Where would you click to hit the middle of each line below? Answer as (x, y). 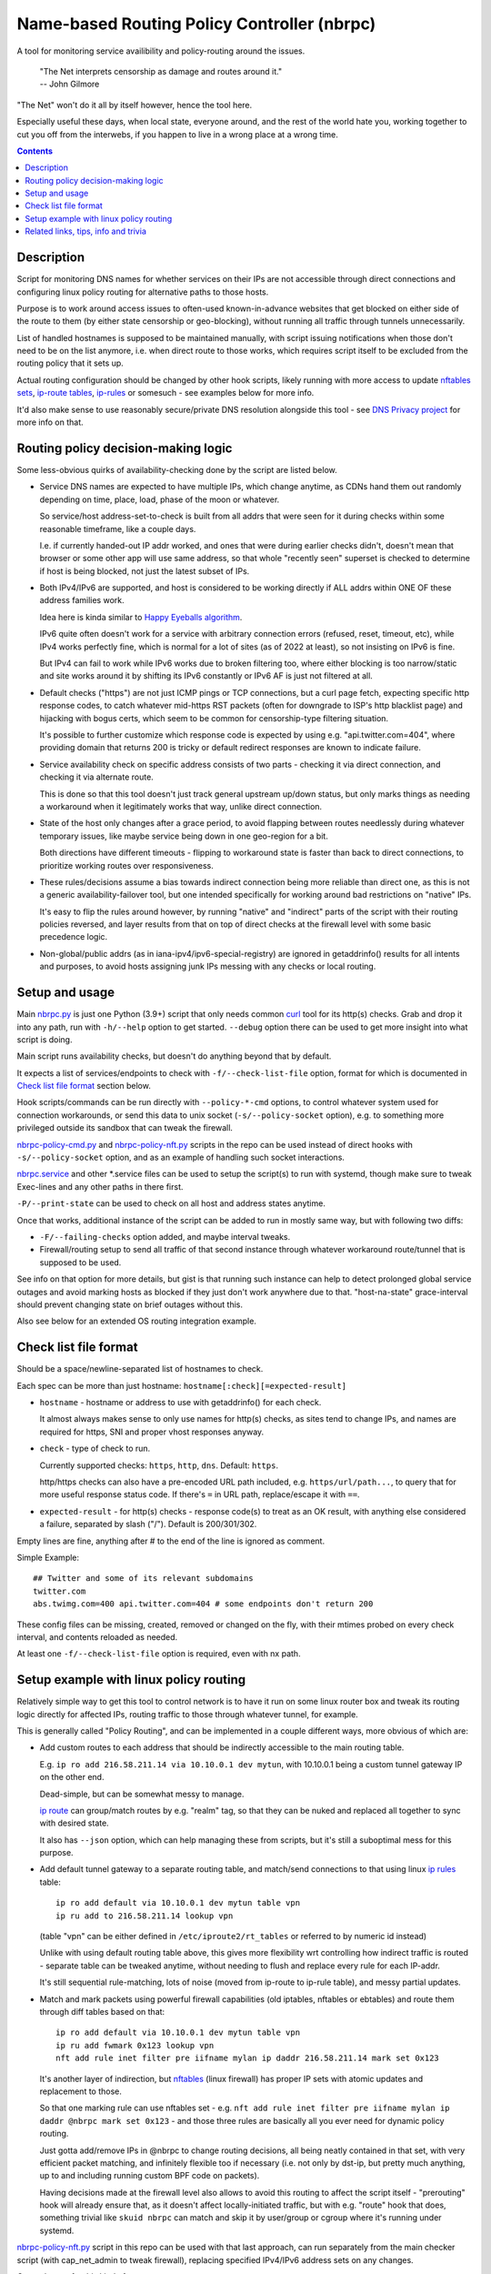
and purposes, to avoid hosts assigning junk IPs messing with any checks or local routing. (208, 966)
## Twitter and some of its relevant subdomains (143, 1579)
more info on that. (50, 422)
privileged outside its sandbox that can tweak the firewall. (125, 1128)
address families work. (82, 600)
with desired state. (74, 1823)
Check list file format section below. (84, 1086)
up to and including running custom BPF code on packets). (150, 2176)
